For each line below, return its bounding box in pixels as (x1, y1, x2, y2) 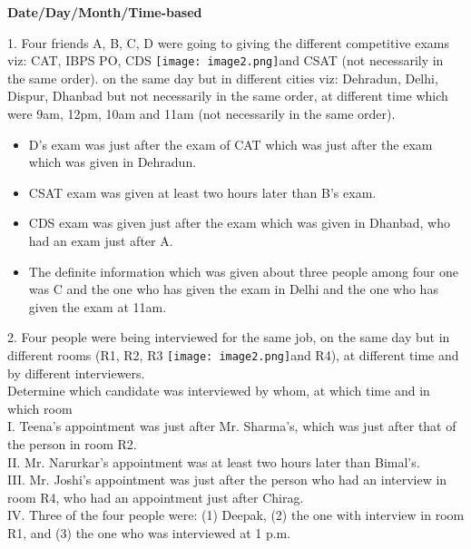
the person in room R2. (7, 435, 137, 453)
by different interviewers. (7, 363, 145, 382)
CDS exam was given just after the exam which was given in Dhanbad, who (28, 213, 450, 232)
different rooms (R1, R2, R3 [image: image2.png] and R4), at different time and (7, 345, 459, 364)
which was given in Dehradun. (28, 152, 197, 172)
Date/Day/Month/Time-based (7, 3, 202, 21)
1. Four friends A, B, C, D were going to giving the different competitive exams (7, 33, 449, 52)
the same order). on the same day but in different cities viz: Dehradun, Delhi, (7, 68, 438, 87)
